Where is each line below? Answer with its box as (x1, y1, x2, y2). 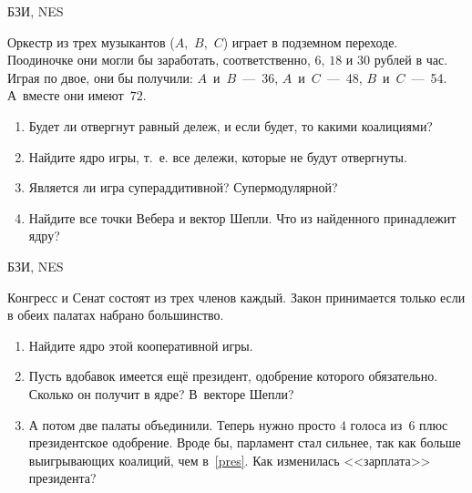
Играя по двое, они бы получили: (7, 67, 193, 87)
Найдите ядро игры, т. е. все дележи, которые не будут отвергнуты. (28, 147, 407, 166)
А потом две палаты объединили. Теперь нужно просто (28, 415, 336, 434)
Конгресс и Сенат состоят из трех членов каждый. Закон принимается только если (7, 287, 466, 306)
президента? (28, 468, 97, 488)
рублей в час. (374, 50, 448, 69)
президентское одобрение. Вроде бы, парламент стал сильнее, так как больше (28, 433, 461, 452)
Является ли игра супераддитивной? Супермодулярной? (28, 178, 338, 197)
